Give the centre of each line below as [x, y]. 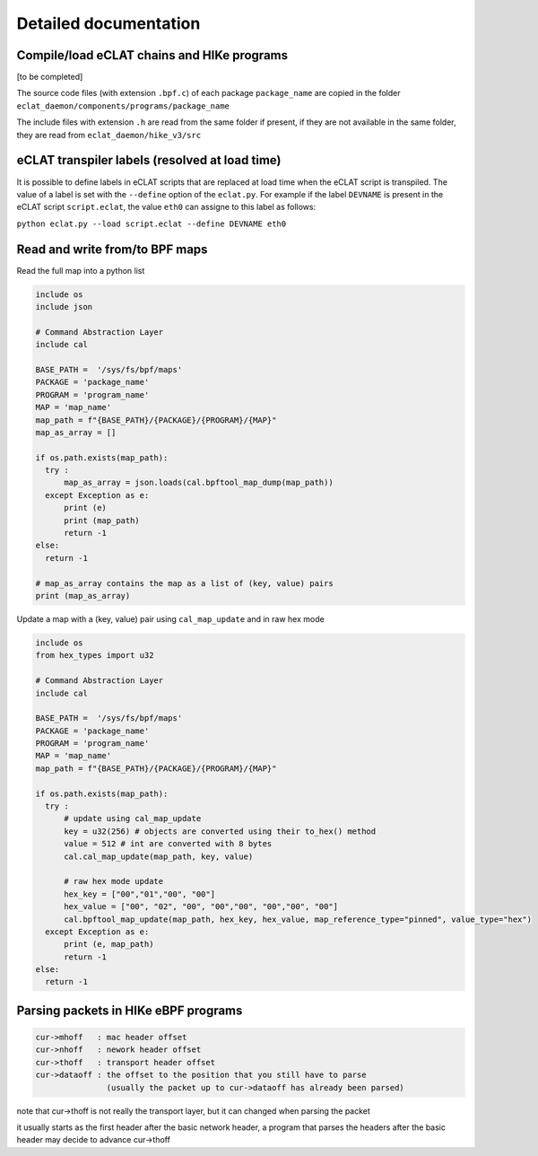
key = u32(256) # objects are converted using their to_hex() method [220, 831]
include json [64, 307]
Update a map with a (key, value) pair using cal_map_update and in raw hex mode [170, 618]
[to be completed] [50, 77]
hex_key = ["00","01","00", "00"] [139, 894]
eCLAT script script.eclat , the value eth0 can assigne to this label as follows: [166, 207]
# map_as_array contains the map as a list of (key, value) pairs [184, 583]
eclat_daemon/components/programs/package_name [123, 106]
